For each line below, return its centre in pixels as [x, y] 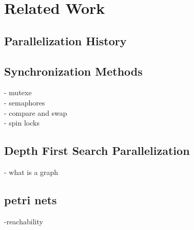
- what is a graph [31, 172]
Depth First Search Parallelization [97, 151]
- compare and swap [36, 112]
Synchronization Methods [73, 71]
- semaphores [25, 102]
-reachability [24, 221]
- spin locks [22, 123]
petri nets [31, 199]
